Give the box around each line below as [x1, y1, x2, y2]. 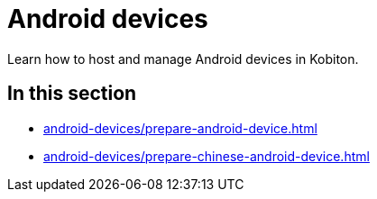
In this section [7, 82, 137, 105]
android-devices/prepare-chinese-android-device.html [43, 148, 370, 164]
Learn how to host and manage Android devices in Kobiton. [7, 50, 359, 67]
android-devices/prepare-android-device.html [43, 120, 317, 136]
